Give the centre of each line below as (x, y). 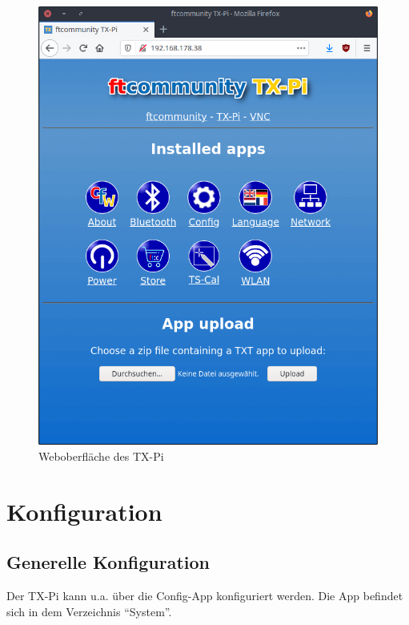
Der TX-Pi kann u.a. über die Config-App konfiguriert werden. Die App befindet (205, 596)
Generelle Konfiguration (108, 562)
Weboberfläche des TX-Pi (101, 456)
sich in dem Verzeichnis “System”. (89, 611)
